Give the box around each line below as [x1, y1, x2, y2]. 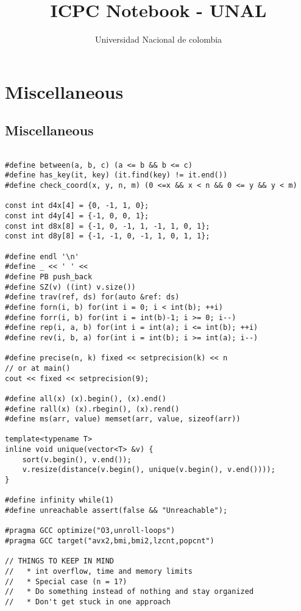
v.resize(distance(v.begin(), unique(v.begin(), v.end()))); [22, 465, 275, 474]
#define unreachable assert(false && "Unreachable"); [5, 506, 228, 515]
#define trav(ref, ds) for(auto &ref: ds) [5, 293, 180, 302]
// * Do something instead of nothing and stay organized [5, 587, 254, 596]
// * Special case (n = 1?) [5, 577, 127, 586]
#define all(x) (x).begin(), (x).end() [5, 394, 166, 403]
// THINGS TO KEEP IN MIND [5, 557, 114, 566]
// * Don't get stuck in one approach [5, 597, 171, 606]
